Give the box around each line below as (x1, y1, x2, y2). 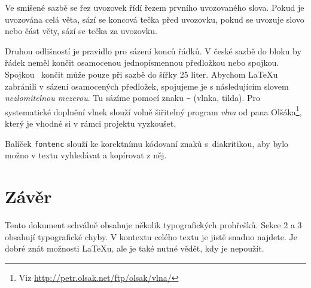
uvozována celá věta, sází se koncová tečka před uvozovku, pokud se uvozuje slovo (5, 13, 304, 25)
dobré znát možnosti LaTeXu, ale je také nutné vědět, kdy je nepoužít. (5, 242, 264, 255)
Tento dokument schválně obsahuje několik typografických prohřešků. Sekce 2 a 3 (5, 219, 302, 231)
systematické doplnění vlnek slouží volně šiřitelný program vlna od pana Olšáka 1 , (5, 103, 302, 118)
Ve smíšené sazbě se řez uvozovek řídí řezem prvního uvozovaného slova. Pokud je (5, 1, 304, 13)
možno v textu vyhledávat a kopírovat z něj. (5, 149, 167, 161)
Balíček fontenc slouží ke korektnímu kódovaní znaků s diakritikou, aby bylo (5, 137, 289, 149)
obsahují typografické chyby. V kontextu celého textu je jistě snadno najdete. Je (5, 230, 297, 243)
